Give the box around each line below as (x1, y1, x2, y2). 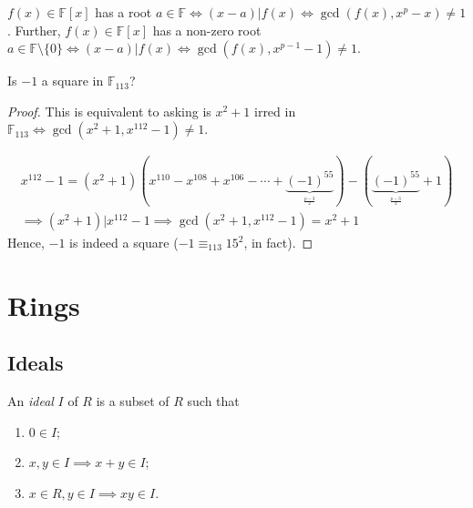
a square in (41, 71, 104, 90)
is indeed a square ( (69, 233, 179, 252)
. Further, (7, 20, 61, 39)
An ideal (7, 391, 54, 411)
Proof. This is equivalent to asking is (7, 101, 211, 120)
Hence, (7, 233, 45, 252)
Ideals (7, 349, 64, 377)
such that (187, 391, 240, 411)
